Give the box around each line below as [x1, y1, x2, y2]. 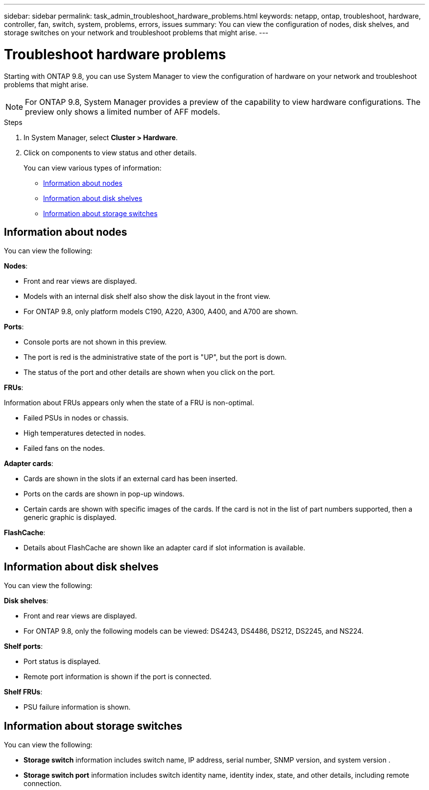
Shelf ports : [4, 642, 43, 651]
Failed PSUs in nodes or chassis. [24, 414, 129, 422]
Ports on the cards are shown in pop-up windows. [24, 490, 185, 498]
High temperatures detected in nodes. [24, 429, 146, 438]
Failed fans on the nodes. [24, 444, 105, 453]
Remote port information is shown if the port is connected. [24, 672, 212, 681]
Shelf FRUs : [4, 688, 43, 696]
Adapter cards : [4, 459, 53, 468]
